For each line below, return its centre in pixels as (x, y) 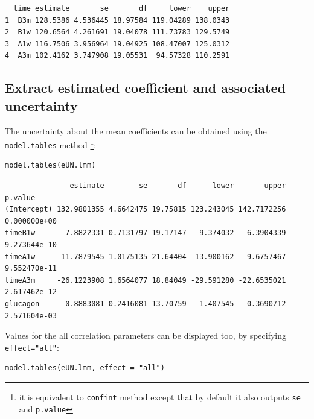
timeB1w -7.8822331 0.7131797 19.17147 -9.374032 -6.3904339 (146, 233)
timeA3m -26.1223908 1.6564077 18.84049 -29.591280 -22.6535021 (146, 280)
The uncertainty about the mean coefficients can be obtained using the (136, 131)
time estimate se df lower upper (122, 8)
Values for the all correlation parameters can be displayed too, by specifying (146, 336)
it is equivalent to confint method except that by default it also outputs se (160, 397)
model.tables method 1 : (51, 144)
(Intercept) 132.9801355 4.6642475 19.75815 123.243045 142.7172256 (146, 209)
